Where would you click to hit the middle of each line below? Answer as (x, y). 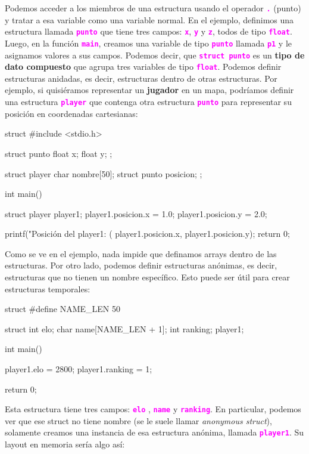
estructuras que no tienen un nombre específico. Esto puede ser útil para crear (147, 277)
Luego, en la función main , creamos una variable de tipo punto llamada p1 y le (149, 43)
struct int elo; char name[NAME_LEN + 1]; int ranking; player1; (124, 328)
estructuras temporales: (48, 288)
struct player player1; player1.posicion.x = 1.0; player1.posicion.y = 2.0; (136, 213)
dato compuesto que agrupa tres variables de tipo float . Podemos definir (143, 67)
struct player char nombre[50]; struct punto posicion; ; (104, 173)
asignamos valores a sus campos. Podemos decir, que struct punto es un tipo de (155, 55)
